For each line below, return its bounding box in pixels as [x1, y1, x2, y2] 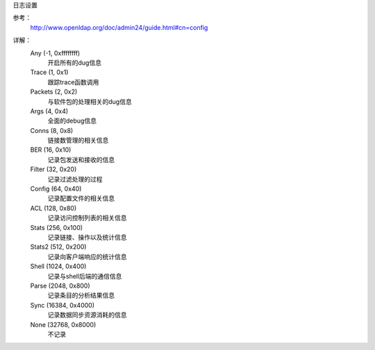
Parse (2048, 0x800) [30, 281, 90, 290]
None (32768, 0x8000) [30, 320, 97, 329]
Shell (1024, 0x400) [30, 262, 87, 270]
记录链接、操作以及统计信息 [47, 233, 127, 241]
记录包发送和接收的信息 [47, 155, 115, 164]
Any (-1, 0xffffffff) [30, 49, 81, 57]
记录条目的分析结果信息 [47, 291, 115, 299]
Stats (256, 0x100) [30, 223, 83, 231]
